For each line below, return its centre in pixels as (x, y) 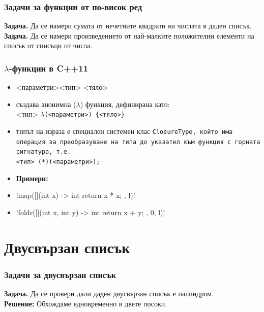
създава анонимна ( (46, 104)
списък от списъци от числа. (48, 45)
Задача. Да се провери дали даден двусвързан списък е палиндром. (109, 293)
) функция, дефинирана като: (125, 104)
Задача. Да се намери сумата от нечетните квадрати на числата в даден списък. (128, 26)
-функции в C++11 (49, 68)
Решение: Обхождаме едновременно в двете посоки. (86, 303)
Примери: (32, 178)
